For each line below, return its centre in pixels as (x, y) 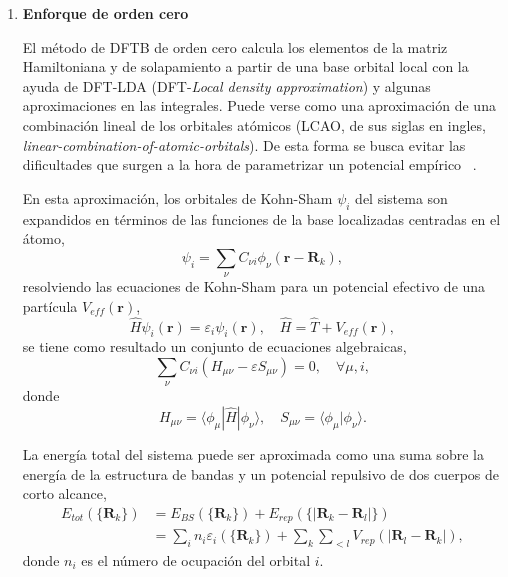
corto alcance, (64, 493)
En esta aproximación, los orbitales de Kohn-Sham (177, 197)
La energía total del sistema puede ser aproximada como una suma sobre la (253, 453)
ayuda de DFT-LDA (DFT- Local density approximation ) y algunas (226, 85)
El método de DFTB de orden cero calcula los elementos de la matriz (235, 46)
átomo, (43, 238)
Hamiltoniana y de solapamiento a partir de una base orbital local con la (245, 66)
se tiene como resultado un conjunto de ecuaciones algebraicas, (214, 346)
